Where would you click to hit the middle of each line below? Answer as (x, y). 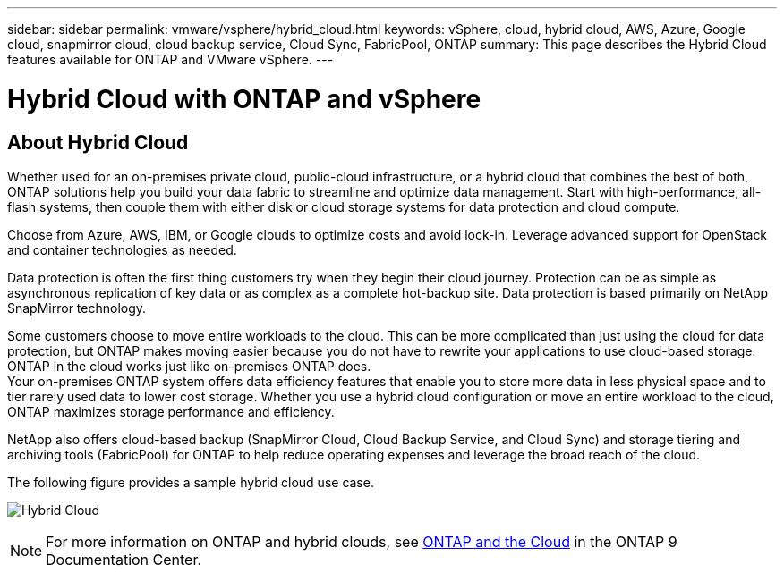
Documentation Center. (124, 559)
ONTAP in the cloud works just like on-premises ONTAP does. (189, 366)
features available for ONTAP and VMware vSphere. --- (170, 59)
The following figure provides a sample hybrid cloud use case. (191, 482)
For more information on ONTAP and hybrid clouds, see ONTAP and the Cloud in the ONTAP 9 (362, 541)
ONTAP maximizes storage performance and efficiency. (171, 411)
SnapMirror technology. (77, 308)
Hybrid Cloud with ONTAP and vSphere (244, 99)
